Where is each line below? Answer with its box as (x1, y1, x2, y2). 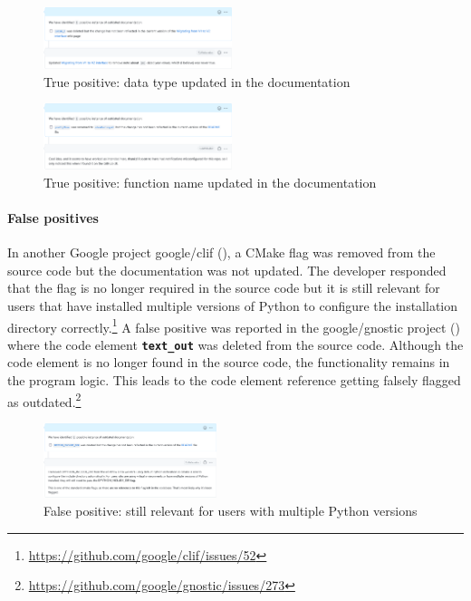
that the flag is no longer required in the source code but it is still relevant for (7, 278, 440, 297)
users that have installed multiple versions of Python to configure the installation (7, 296, 458, 315)
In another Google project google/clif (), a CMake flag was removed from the (7, 243, 436, 262)
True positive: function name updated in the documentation (43, 172, 377, 191)
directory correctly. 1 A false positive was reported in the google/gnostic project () (7, 315, 460, 336)
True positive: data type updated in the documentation (43, 72, 351, 91)
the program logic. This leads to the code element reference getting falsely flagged (7, 371, 461, 390)
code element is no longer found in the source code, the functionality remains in (7, 353, 450, 372)
